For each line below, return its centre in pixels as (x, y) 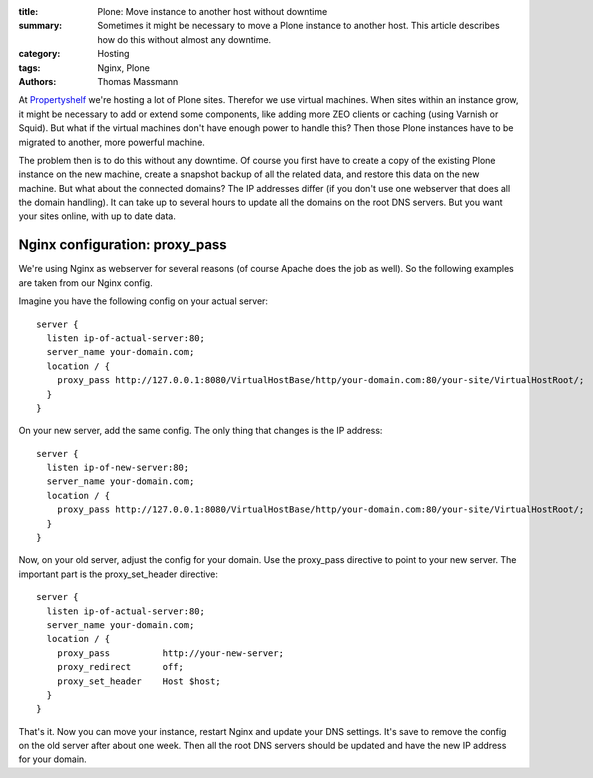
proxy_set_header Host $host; (139, 681)
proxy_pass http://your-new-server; (170, 653)
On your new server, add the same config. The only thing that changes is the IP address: (200, 431)
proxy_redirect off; (120, 667)
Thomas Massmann (138, 81)
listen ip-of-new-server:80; (118, 468)
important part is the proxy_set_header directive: (118, 574)
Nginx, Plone (123, 67)
